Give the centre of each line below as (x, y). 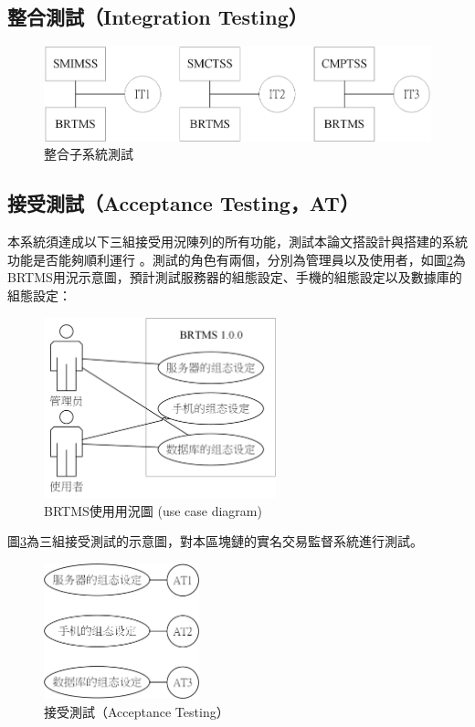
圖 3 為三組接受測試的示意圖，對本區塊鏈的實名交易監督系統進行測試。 (215, 541)
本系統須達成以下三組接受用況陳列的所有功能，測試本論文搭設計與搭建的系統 (237, 242)
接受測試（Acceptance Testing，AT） (183, 203)
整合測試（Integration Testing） (158, 17)
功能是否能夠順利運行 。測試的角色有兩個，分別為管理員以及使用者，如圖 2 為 (237, 259)
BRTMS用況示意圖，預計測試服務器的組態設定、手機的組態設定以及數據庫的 (235, 277)
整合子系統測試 (89, 154)
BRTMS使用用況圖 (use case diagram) (153, 510)
